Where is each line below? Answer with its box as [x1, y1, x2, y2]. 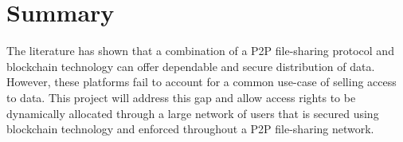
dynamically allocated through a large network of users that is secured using [6, 105, 379, 121]
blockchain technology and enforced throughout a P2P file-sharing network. [6, 120, 374, 137]
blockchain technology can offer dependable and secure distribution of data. [6, 57, 375, 74]
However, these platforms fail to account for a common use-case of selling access [6, 73, 397, 90]
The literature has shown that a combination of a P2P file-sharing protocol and [6, 42, 394, 59]
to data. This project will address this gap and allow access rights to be [6, 89, 356, 105]
